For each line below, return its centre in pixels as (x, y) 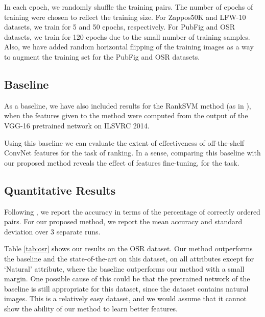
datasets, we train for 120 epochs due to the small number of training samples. (127, 36)
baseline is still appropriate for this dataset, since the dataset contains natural (126, 288)
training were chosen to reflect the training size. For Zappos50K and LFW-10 (125, 17)
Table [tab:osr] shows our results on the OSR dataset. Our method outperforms (128, 248)
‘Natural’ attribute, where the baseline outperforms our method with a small (124, 268)
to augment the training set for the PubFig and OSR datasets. (102, 56)
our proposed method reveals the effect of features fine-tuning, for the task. (122, 162)
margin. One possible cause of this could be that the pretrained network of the (127, 279)
